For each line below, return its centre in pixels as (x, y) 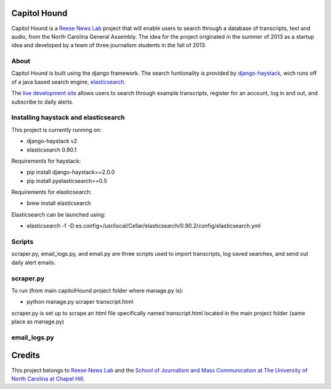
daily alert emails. (34, 262)
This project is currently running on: (56, 129)
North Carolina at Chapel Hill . (48, 379)
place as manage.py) (38, 322)
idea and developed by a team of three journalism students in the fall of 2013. (109, 45)
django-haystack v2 (52, 141)
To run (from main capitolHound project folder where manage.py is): (97, 290)
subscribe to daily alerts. (42, 102)
